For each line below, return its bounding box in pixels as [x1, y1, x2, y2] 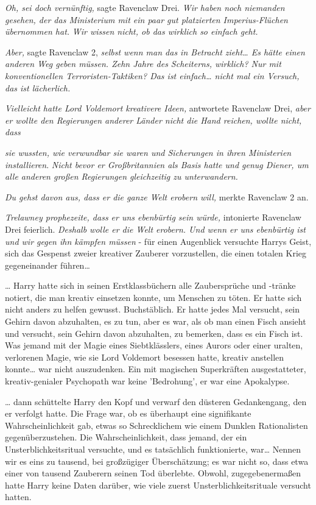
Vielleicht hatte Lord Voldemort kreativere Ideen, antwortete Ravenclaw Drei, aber [5, 102, 311, 115]
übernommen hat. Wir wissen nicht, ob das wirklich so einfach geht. [5, 25, 258, 38]
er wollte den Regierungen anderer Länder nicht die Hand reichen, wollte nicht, [5, 113, 302, 126]
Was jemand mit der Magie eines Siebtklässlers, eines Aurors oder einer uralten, [5, 339, 303, 351]
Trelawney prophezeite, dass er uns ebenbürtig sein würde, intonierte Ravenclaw [5, 211, 301, 224]
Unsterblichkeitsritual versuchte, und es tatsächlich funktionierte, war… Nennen [5, 443, 301, 455]
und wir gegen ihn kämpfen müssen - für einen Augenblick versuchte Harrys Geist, [5, 235, 312, 247]
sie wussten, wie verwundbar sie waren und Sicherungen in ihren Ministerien [5, 146, 292, 158]
